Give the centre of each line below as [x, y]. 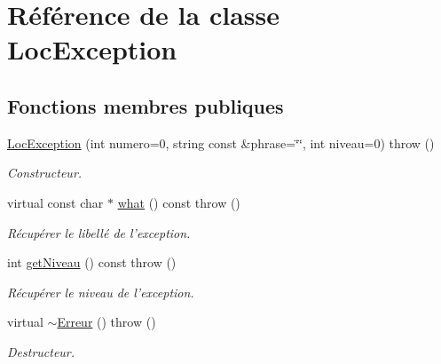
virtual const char [55, 202]
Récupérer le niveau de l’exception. [101, 292]
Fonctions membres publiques [146, 105]
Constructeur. [45, 173]
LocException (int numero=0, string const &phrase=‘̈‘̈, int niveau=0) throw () [221, 142]
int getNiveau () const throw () [92, 262]
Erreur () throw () [106, 322]
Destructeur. [41, 351]
